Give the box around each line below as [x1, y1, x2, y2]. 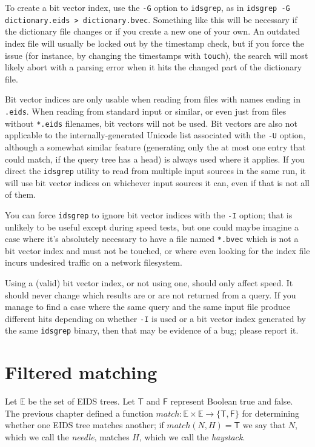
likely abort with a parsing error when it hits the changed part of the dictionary [5, 61, 302, 73]
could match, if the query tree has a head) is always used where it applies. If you [5, 152, 305, 165]
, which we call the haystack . [139, 431, 245, 443]
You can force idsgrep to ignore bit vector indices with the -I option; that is [5, 208, 293, 221]
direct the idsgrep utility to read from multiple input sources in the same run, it [5, 164, 307, 177]
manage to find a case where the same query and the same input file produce [5, 300, 291, 313]
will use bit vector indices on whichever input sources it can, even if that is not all [5, 176, 310, 189]
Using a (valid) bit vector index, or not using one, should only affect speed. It [5, 277, 293, 289]
